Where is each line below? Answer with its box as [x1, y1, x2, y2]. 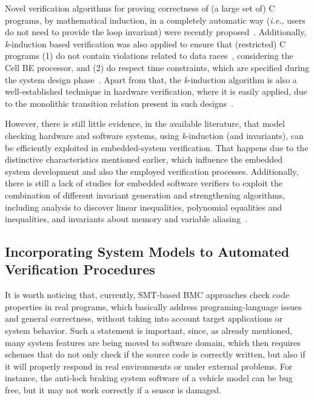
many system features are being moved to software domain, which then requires [5, 336, 301, 348]
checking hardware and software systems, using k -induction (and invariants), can [5, 129, 304, 141]
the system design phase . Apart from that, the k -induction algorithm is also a [5, 73, 297, 86]
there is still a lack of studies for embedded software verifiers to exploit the [5, 177, 282, 189]
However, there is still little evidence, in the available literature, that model [5, 117, 285, 130]
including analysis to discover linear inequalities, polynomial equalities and [5, 200, 282, 213]
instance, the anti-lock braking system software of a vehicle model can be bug [5, 371, 293, 384]
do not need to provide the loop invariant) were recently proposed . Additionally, [5, 25, 307, 38]
